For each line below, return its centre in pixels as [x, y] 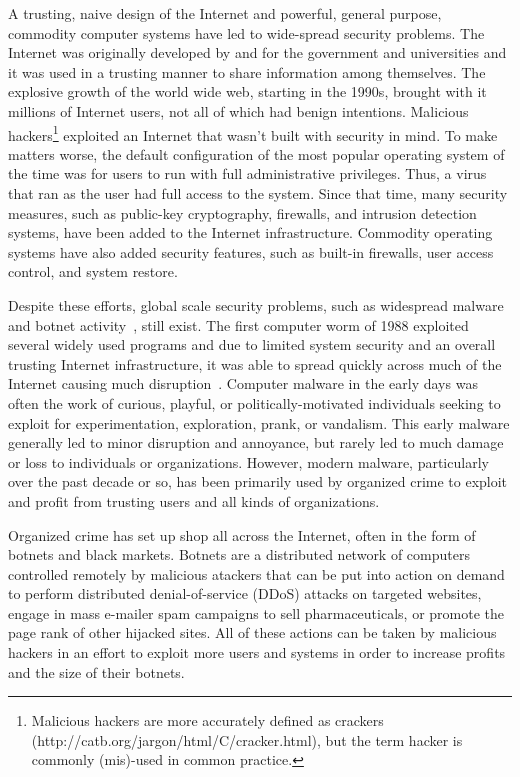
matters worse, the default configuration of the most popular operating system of [256, 153]
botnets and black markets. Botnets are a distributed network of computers [239, 554]
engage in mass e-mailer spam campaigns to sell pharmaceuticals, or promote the [256, 612]
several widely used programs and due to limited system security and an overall [252, 344]
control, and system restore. [93, 271]
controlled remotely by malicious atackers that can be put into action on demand [256, 573]
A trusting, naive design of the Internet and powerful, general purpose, [225, 13]
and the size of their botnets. [96, 671]
